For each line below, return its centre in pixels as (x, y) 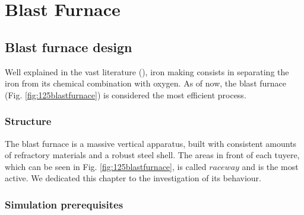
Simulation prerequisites (64, 204)
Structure (28, 121)
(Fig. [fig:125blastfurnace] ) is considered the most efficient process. (126, 94)
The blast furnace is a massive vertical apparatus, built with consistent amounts (151, 143)
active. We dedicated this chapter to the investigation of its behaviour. (133, 178)
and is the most (270, 166)
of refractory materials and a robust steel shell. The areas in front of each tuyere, (152, 155)
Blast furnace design (69, 46)
